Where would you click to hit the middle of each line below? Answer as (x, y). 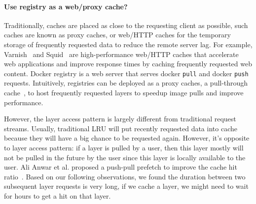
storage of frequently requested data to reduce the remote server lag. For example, (128, 44)
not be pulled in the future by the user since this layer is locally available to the (125, 157)
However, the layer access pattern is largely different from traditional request (120, 119)
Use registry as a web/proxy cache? (66, 6)
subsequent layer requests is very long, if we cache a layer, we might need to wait (126, 186)
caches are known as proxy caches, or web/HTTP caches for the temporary (117, 35)
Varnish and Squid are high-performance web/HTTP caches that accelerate (121, 54)
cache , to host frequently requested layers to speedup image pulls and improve (124, 93)
